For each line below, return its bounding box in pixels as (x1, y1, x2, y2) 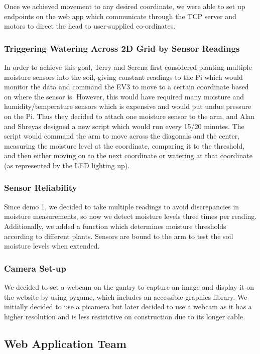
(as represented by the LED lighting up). (4, 160, 130, 170)
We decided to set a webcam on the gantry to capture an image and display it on (4, 281, 254, 292)
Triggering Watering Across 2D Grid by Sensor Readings (4, 42, 240, 54)
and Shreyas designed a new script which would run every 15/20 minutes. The (4, 121, 244, 131)
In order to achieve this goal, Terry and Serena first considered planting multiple (4, 62, 252, 72)
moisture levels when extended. (4, 241, 100, 251)
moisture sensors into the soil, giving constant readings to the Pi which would (4, 71, 243, 82)
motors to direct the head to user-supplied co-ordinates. (4, 21, 176, 31)
